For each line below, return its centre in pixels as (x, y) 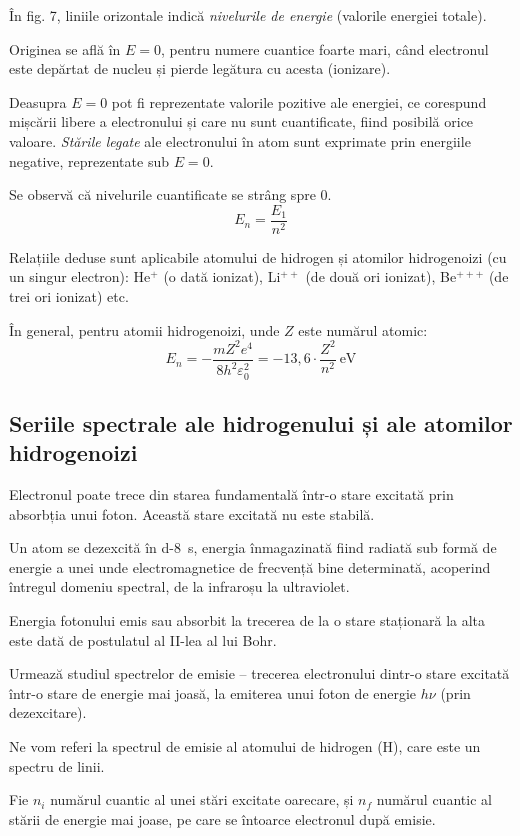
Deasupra (38, 101)
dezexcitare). (48, 712)
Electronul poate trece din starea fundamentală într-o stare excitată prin (231, 494)
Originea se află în (65, 48)
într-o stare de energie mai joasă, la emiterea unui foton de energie (213, 692)
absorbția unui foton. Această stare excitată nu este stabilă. (192, 513)
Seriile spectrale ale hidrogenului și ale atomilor (261, 422)
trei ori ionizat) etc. (69, 296)
